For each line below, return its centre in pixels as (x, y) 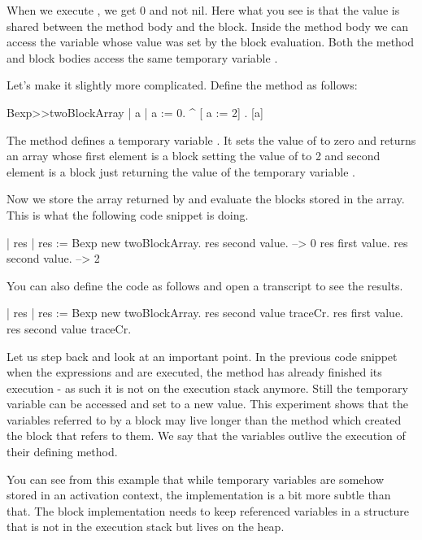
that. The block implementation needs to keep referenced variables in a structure (208, 510)
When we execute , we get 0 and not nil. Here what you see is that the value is (203, 10)
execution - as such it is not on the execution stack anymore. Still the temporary (207, 388)
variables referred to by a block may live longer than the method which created (204, 419)
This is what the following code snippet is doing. (128, 214)
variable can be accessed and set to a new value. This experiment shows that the (207, 404)
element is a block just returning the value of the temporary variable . (181, 171)
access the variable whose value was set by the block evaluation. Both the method (211, 42)
